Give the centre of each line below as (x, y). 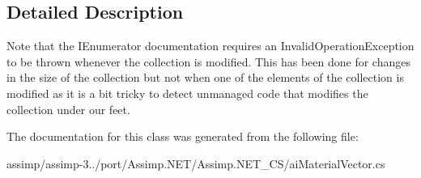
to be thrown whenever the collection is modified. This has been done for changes (208, 61)
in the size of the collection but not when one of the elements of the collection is (205, 77)
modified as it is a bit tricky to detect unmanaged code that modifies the (187, 93)
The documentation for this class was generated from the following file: (183, 136)
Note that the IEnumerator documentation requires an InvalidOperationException (210, 46)
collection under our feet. (68, 109)
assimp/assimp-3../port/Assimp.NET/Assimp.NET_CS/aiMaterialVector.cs (196, 163)
